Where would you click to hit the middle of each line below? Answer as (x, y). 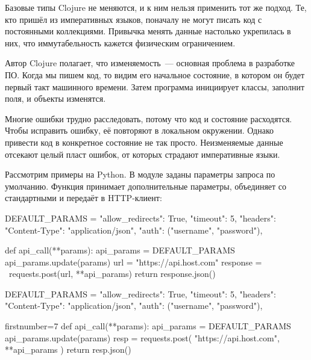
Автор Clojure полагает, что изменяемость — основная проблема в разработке (150, 63)
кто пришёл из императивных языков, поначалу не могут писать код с (134, 19)
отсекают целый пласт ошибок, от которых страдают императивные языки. (143, 154)
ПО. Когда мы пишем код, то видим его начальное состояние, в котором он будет (155, 74)
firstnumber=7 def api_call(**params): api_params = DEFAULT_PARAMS (148, 326)
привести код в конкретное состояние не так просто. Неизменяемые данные (144, 142)
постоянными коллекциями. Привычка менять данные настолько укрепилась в (148, 31)
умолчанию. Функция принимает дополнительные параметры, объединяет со (146, 186)
